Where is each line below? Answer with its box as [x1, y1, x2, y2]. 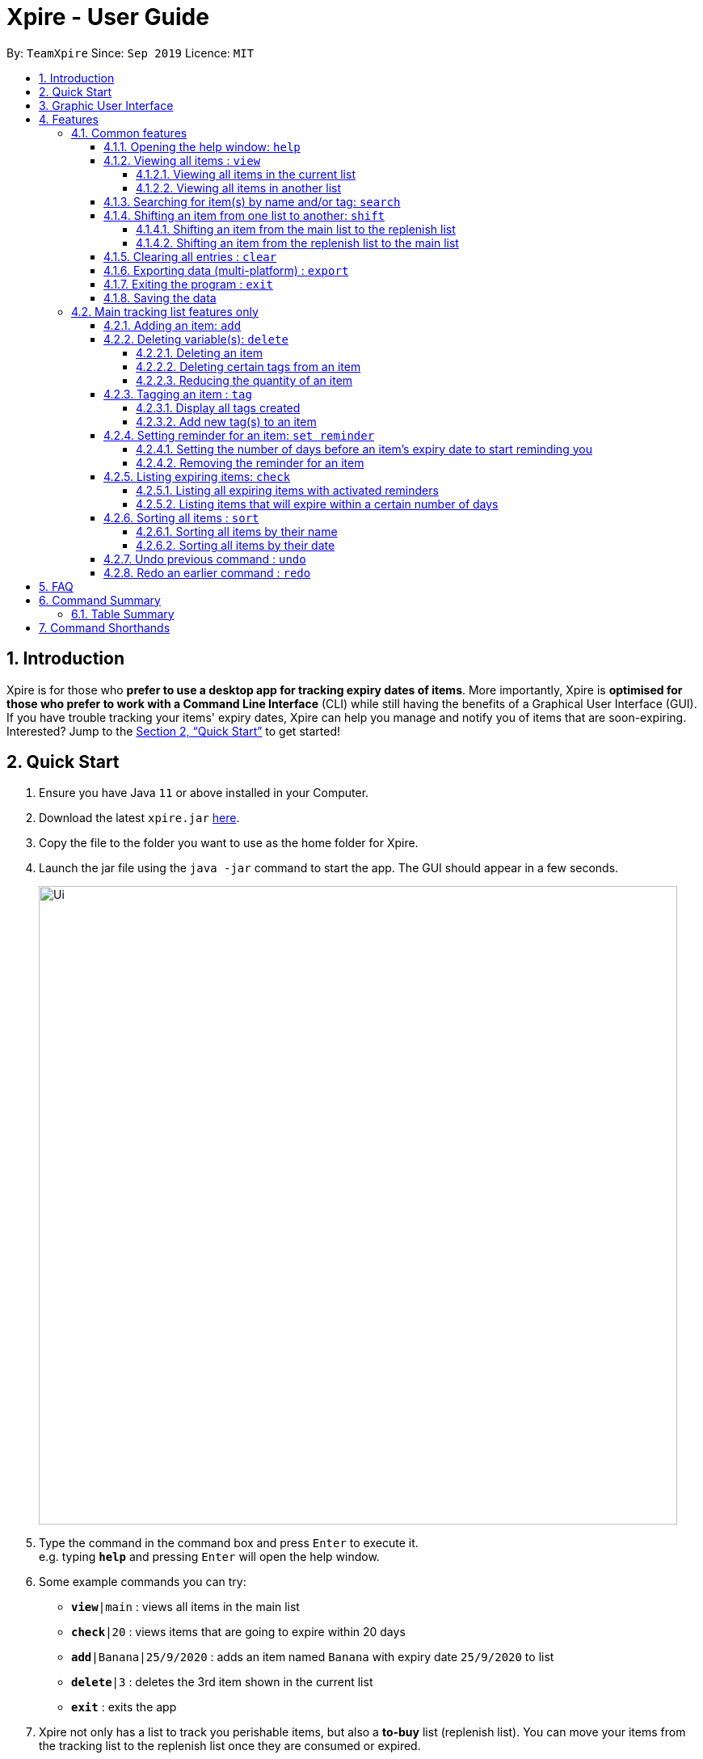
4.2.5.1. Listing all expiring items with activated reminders [136, 483, 439, 497]
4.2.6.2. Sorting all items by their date [136, 538, 335, 552]
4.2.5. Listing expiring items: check [103, 469, 291, 483]
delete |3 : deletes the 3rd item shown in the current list [71, 1675, 373, 1689]
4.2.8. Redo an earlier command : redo [103, 565, 311, 580]
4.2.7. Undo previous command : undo [103, 551, 306, 566]
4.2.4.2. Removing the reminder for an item [136, 455, 364, 470]
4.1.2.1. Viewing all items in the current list [136, 167, 356, 181]
